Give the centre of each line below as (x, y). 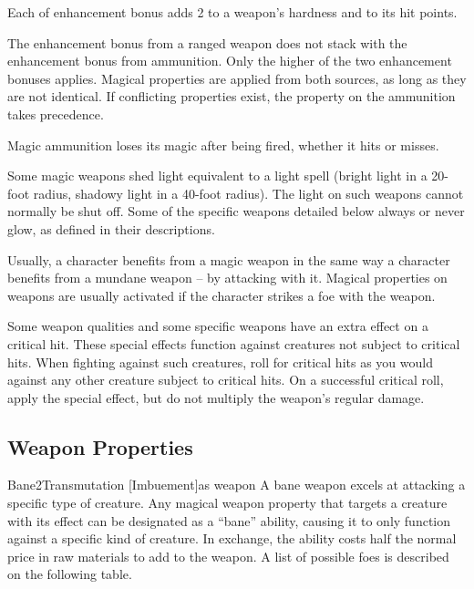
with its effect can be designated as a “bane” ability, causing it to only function (229, 520)
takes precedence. (56, 114)
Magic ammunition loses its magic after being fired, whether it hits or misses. (223, 145)
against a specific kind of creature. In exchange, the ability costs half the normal (232, 538)
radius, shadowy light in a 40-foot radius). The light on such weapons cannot (248, 193)
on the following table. (70, 574)
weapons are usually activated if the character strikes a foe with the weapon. (222, 295)
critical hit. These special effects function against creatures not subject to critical (234, 343)
